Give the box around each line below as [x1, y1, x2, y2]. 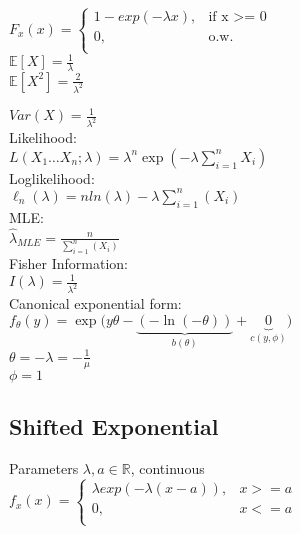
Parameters [9, 457, 79, 478]
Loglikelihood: [9, 167, 95, 188]
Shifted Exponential [9, 411, 219, 442]
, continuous [130, 457, 205, 478]
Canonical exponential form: [9, 293, 182, 314]
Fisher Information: [9, 253, 128, 274]
